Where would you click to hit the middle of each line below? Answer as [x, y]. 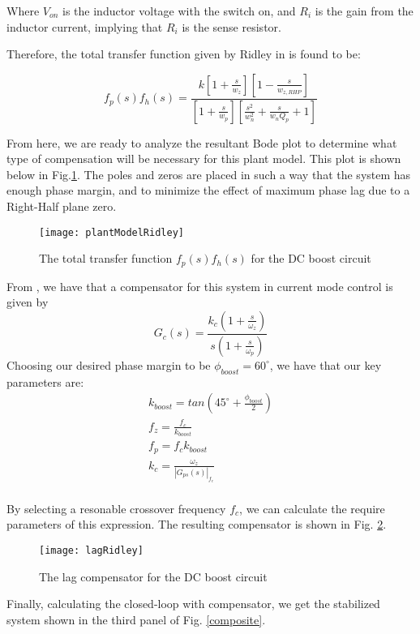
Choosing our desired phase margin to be [109, 364]
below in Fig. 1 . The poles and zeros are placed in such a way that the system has [209, 174]
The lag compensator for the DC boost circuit [153, 576]
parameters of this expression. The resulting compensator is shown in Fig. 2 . [197, 524]
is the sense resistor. [231, 26]
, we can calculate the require [312, 508]
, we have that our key [326, 364]
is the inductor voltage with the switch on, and [179, 11]
